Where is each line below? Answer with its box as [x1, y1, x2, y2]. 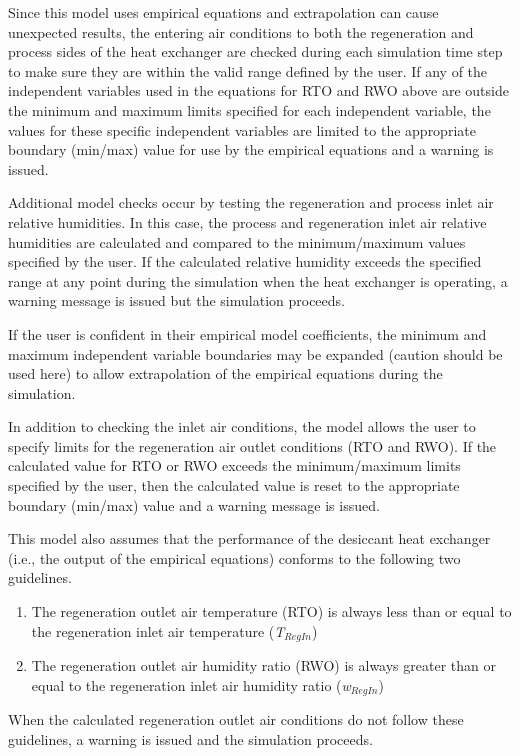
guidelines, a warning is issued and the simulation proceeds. [8, 728, 373, 749]
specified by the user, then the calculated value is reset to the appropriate [8, 475, 460, 496]
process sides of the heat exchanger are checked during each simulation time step [8, 41, 503, 62]
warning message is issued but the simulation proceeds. [8, 290, 345, 311]
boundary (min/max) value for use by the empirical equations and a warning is [8, 139, 494, 160]
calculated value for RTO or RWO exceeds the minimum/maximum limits [8, 455, 461, 476]
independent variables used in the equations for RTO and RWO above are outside [8, 80, 509, 101]
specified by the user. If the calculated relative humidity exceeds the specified [8, 251, 482, 272]
